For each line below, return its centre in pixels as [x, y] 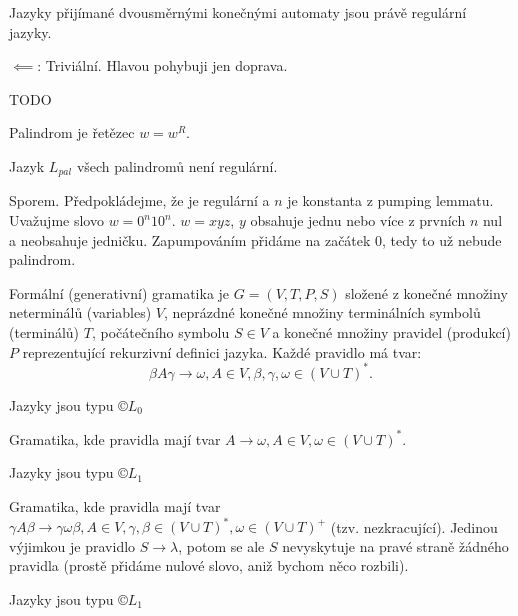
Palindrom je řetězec [72, 132]
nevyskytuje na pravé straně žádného [395, 545]
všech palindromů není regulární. [177, 165]
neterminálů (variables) [80, 312]
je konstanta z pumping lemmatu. [390, 200]
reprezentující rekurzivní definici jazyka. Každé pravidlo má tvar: [222, 351]
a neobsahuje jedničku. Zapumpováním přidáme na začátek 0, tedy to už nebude [255, 239]
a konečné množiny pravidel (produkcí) [391, 331]
